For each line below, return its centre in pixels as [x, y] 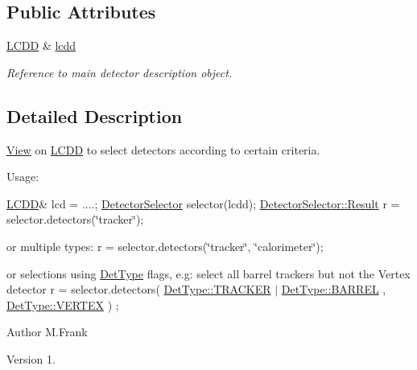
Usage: [23, 177]
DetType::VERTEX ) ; [63, 304]
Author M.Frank [47, 332]
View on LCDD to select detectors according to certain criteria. [163, 149]
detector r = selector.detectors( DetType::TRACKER [139, 289]
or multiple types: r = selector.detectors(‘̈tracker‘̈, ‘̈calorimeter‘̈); [165, 246]
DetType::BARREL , [334, 289]
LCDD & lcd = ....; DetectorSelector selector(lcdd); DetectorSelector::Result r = [203, 203]
